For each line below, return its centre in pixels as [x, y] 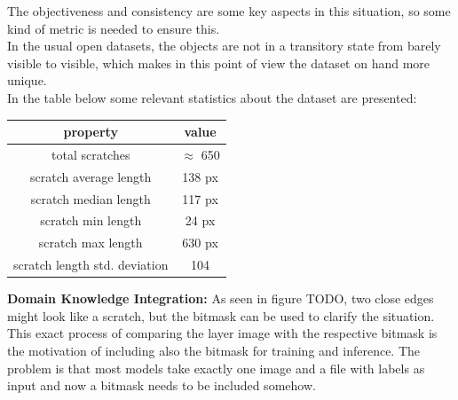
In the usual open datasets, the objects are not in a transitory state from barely [224, 46]
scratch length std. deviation [91, 265]
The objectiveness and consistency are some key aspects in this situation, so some [229, 11]
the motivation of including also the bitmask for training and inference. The [214, 350]
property [91, 132]
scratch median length [91, 198]
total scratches [91, 154]
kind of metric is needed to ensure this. [114, 28]
